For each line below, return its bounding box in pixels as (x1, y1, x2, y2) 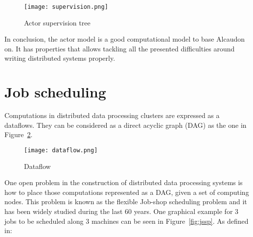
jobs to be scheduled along (4, 215, 84, 226)
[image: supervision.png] (24, 3, 108, 10)
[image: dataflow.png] (24, 146, 98, 154)
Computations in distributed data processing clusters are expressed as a (4, 110, 220, 120)
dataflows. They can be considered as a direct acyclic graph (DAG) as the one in (4, 119, 247, 130)
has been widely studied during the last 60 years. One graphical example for (4, 206, 233, 216)
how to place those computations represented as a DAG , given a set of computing (4, 187, 249, 197)
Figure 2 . (4, 129, 33, 140)
